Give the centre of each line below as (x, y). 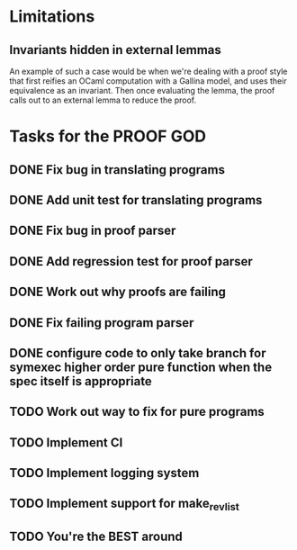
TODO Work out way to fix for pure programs (137, 412)
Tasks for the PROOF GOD (108, 136)
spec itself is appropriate (81, 381)
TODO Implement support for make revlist (125, 505)
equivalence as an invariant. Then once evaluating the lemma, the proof (142, 90)
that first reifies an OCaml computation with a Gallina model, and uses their (148, 81)
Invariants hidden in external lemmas (116, 50)
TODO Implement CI (66, 442)
